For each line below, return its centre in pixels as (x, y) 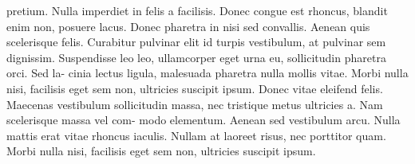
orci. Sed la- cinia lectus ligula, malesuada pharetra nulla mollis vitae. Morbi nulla (207, 73)
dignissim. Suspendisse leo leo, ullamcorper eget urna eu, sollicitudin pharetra (196, 57)
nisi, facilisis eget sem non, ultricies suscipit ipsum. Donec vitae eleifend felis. (195, 88)
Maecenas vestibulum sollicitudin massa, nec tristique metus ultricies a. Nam (195, 104)
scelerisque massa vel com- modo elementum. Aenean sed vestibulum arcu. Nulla (204, 120)
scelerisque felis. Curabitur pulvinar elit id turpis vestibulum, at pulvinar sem (196, 42)
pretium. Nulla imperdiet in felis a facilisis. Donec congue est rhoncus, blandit (197, 10)
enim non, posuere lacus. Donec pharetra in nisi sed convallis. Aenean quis (188, 26)
